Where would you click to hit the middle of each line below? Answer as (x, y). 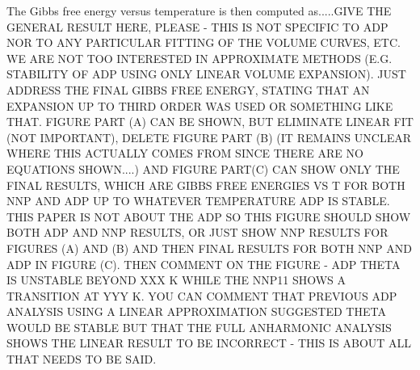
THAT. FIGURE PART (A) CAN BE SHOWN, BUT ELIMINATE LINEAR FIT (210, 122)
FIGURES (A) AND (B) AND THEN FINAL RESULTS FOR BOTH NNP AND (209, 248)
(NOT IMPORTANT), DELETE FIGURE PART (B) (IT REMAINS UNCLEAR (209, 137)
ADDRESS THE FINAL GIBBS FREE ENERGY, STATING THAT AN (188, 89)
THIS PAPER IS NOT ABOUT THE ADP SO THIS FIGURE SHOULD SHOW (209, 216)
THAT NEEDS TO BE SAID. (82, 359)
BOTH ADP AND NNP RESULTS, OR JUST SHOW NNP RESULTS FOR (197, 232)
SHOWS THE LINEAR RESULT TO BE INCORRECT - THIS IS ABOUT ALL (209, 343)
